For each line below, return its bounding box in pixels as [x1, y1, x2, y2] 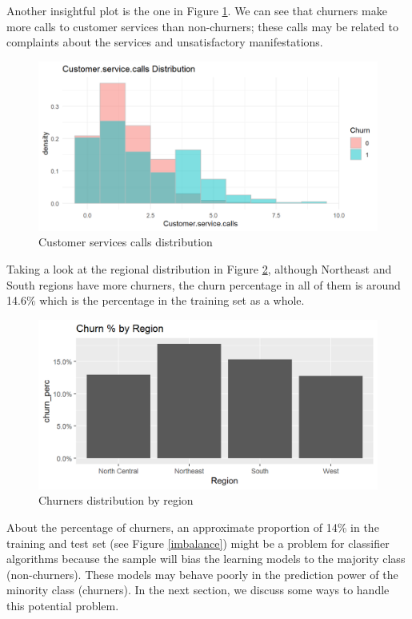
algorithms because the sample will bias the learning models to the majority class [6, 550, 406, 567]
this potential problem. [6, 597, 119, 613]
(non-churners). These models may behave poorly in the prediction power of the [6, 565, 398, 582]
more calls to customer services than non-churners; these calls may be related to [6, 18, 398, 34]
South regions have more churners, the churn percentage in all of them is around [6, 276, 401, 293]
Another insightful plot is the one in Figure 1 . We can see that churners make [6, 2, 387, 18]
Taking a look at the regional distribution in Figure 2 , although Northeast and [6, 260, 392, 277]
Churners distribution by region [38, 492, 194, 509]
